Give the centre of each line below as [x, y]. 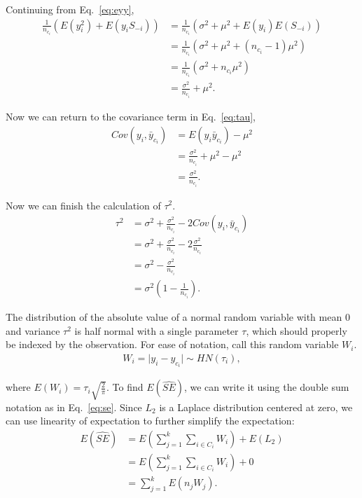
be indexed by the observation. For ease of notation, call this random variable [172, 344]
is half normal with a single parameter [156, 330]
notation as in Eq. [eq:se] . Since [74, 407]
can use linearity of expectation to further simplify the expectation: [150, 421]
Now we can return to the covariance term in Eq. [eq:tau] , [131, 117]
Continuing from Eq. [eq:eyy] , [70, 9]
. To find [125, 387]
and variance [33, 330]
